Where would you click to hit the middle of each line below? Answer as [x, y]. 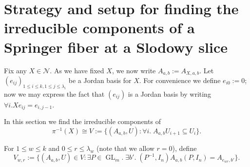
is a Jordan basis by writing [169, 94]
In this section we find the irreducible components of [82, 121]
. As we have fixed [77, 70]
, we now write [134, 70]
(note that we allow [125, 148]
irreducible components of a [99, 28]
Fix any [15, 70]
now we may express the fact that [54, 94]
